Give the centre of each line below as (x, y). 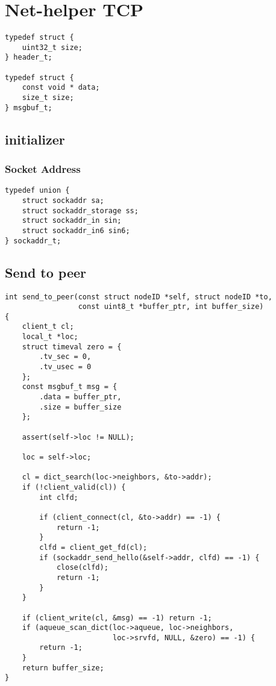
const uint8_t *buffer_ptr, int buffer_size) (171, 307)
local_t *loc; (50, 337)
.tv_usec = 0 (65, 367)
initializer (35, 139)
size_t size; (48, 98)
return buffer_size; (63, 668)
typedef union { (37, 191)
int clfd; (59, 497)
